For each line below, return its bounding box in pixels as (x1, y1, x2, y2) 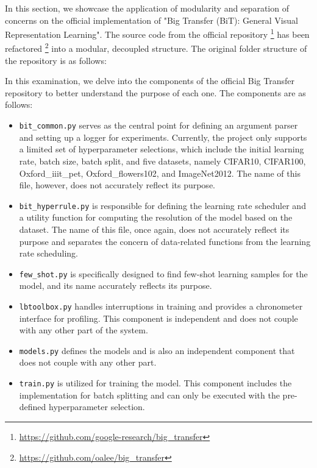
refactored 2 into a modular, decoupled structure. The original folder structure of (5, 40, 307, 55)
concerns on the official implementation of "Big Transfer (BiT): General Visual (5, 13, 298, 26)
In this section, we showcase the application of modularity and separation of (5, 2, 289, 14)
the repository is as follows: (5, 54, 107, 66)
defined (19, 400, 46, 413)
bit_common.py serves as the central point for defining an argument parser (19, 119, 298, 132)
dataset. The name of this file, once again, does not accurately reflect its (19, 222, 290, 235)
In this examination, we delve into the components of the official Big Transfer (5, 74, 294, 87)
